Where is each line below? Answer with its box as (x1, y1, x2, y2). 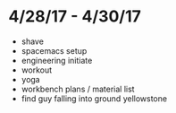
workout (21, 65, 53, 75)
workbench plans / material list (21, 83, 135, 94)
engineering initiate (21, 55, 93, 65)
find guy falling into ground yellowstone (21, 92, 167, 104)
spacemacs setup (21, 45, 88, 56)
